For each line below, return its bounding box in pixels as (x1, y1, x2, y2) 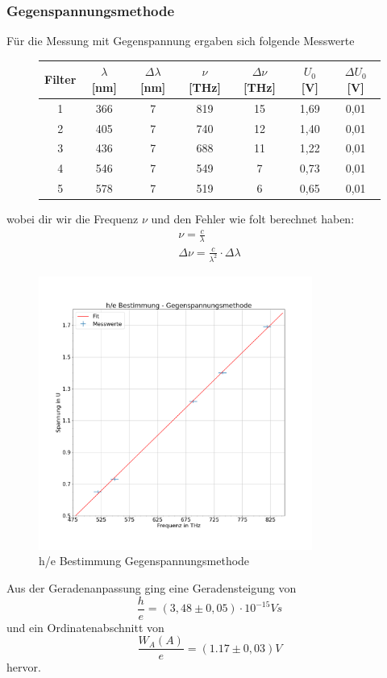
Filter (44, 71, 77, 88)
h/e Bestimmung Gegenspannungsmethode (39, 552, 250, 569)
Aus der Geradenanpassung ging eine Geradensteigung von (6, 579, 297, 596)
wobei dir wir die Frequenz (6, 210, 139, 227)
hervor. (6, 659, 41, 676)
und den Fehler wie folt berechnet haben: (151, 210, 355, 227)
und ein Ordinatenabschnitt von (6, 618, 164, 635)
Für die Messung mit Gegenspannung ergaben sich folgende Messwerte (6, 32, 355, 49)
